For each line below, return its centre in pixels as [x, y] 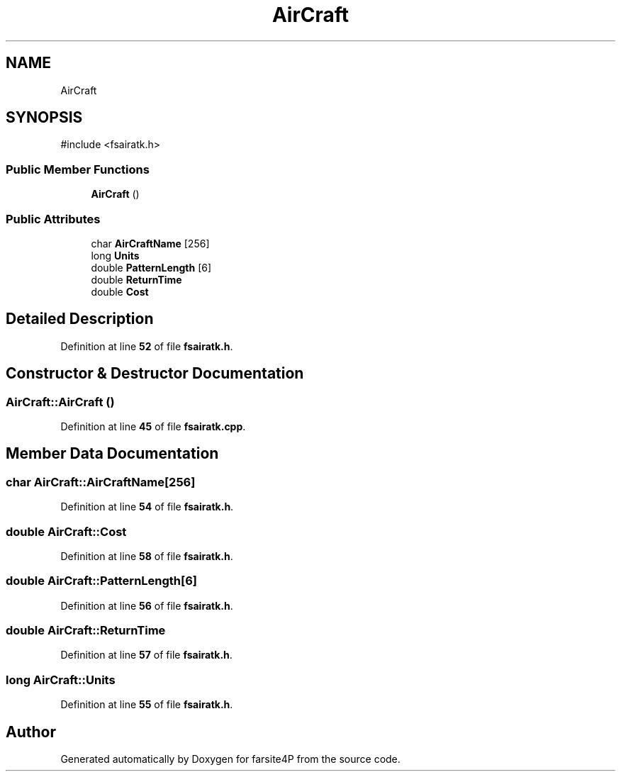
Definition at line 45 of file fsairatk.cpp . [153, 426]
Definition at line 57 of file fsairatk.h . [146, 655]
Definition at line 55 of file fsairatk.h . [147, 705]
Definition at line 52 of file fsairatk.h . [147, 346]
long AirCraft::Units [61, 680]
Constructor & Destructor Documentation [155, 374]
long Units [115, 255]
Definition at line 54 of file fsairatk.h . [147, 507]
